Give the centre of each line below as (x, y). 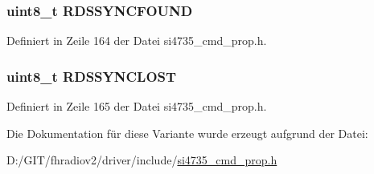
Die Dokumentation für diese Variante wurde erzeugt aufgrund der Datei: (187, 133)
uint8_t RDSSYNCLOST (92, 76)
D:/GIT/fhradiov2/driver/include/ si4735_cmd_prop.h (142, 160)
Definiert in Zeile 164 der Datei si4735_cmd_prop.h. (137, 40)
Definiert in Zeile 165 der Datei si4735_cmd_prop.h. (137, 106)
